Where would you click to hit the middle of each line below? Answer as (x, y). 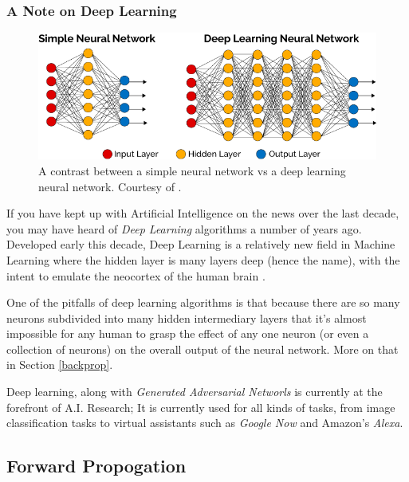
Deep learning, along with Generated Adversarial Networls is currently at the (195, 392)
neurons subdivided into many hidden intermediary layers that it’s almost (187, 317)
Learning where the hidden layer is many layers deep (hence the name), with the (203, 259)
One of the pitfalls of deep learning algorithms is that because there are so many (203, 302)
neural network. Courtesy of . (110, 186)
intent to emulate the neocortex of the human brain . (136, 275)
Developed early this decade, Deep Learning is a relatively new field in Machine (201, 244)
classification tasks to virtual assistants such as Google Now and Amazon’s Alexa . (205, 423)
